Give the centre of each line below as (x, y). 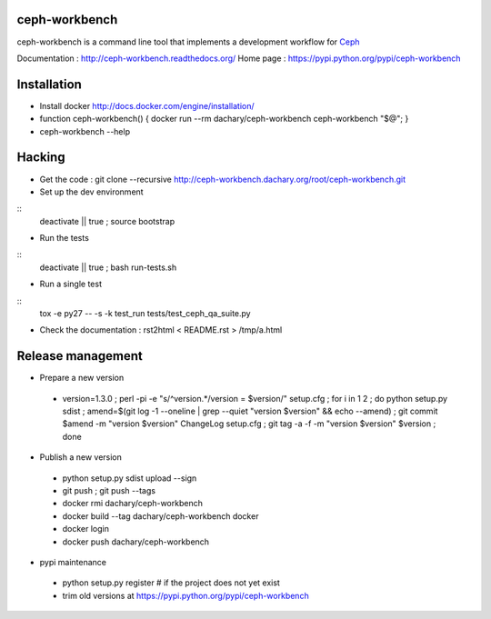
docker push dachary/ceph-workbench (135, 542)
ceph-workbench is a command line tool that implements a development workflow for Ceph (188, 42)
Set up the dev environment (92, 192)
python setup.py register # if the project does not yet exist (171, 583)
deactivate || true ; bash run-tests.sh (108, 267)
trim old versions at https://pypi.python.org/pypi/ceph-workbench (185, 595)
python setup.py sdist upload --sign (130, 478)
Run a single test (70, 284)
